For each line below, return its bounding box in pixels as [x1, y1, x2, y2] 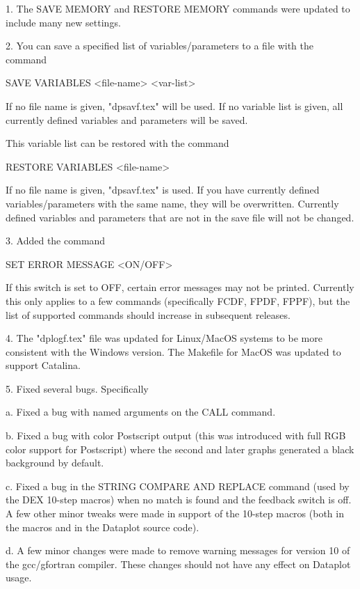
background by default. [6, 455, 104, 470]
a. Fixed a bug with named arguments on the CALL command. [6, 405, 276, 419]
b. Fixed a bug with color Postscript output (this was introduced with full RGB [6, 428, 346, 443]
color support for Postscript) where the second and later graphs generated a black [6, 441, 354, 456]
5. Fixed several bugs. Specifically [6, 381, 149, 395]
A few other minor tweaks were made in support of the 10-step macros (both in [6, 506, 344, 521]
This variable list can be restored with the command [6, 136, 229, 150]
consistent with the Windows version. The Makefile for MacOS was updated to [6, 344, 341, 359]
